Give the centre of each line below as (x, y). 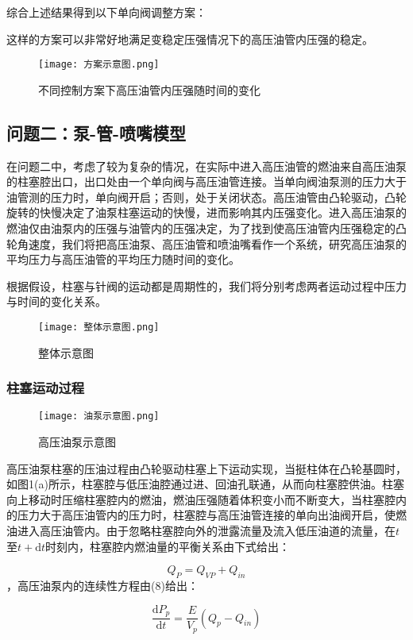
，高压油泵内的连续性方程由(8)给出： (102, 586)
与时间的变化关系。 (56, 301)
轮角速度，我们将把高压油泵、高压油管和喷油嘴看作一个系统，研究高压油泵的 (206, 243)
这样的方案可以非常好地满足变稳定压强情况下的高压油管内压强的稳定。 (190, 39)
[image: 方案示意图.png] (99, 65)
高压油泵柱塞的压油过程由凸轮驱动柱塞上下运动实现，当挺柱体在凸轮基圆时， (206, 468)
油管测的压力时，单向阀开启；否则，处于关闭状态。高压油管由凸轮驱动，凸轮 (206, 197)
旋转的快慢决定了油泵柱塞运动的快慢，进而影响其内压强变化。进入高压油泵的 (206, 212)
